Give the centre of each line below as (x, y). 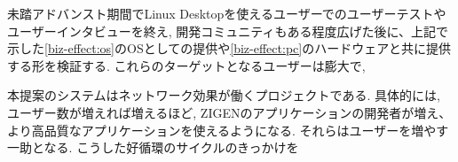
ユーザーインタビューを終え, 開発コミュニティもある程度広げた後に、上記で (228, 31)
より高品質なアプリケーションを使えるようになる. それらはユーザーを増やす (228, 130)
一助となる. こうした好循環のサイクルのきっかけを (153, 147)
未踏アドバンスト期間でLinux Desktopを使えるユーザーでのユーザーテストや (227, 13)
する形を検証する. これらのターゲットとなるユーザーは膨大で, (186, 65)
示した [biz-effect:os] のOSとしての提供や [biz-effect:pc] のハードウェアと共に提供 (229, 48)
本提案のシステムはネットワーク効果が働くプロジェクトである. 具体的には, (224, 95)
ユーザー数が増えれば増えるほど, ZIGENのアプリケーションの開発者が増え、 (229, 112)
